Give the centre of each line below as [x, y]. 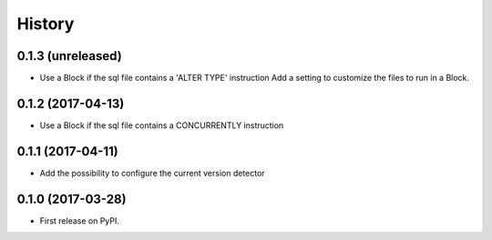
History [46, 24]
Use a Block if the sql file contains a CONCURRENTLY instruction [162, 125]
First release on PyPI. [80, 220]
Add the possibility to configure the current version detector [152, 173]
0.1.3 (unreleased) [69, 56]
